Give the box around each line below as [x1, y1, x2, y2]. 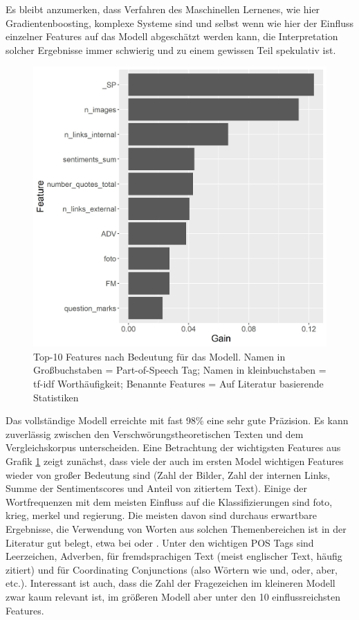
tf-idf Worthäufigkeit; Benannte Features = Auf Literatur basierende [33, 376, 324, 391]
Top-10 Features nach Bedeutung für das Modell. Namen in [33, 349, 286, 363]
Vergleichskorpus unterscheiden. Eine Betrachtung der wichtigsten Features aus [6, 440, 341, 455]
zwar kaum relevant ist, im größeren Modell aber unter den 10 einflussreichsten [6, 589, 340, 603]
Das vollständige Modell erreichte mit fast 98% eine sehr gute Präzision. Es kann [6, 413, 349, 428]
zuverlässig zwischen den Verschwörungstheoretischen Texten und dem [6, 426, 304, 441]
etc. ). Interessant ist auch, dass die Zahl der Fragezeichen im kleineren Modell [6, 576, 335, 590]
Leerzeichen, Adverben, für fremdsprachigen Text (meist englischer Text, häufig [6, 549, 342, 563]
